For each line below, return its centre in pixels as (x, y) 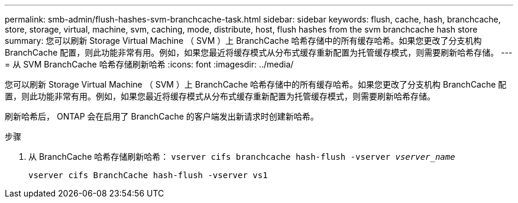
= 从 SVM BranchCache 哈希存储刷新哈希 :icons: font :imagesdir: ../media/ (149, 64)
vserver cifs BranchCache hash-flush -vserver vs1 (148, 175)
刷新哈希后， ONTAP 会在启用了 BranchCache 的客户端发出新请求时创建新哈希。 (162, 116)
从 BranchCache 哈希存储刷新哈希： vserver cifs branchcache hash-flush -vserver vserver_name (242, 157)
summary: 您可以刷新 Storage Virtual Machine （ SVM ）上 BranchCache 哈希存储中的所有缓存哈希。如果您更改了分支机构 (243, 41)
